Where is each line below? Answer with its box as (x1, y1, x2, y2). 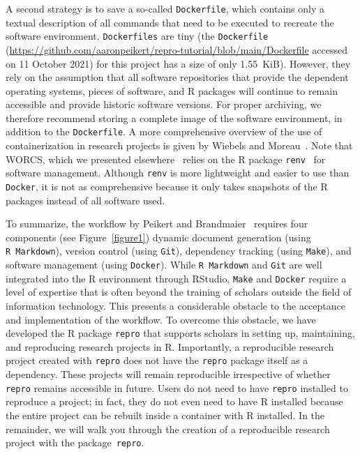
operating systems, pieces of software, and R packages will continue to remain (6, 83, 338, 98)
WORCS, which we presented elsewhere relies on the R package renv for (6, 151, 326, 166)
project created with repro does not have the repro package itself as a (6, 353, 308, 368)
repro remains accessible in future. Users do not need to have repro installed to (6, 380, 348, 395)
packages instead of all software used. (6, 192, 165, 207)
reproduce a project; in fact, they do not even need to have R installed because (6, 394, 343, 409)
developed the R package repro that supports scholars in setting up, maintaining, (6, 326, 355, 340)
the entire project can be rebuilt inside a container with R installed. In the (6, 407, 325, 422)
